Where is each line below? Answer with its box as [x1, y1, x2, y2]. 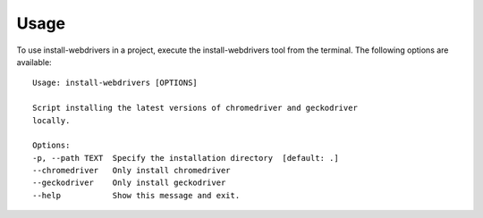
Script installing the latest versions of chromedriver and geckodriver [32, 103, 358, 113]
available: [16, 56, 53, 67]
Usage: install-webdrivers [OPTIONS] [32, 78, 199, 88]
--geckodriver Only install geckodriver [32, 178, 226, 188]
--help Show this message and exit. [32, 190, 241, 200]
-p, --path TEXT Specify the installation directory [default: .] [32, 153, 339, 163]
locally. [32, 115, 71, 125]
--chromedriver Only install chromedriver [32, 165, 232, 176]
